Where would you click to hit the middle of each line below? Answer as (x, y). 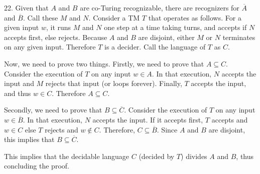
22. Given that (26, 7)
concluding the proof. (37, 166)
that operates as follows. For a (195, 17)
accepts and (230, 119)
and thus (18, 93)
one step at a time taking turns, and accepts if (175, 27)
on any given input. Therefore (50, 47)
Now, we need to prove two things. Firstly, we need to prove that (104, 63)
